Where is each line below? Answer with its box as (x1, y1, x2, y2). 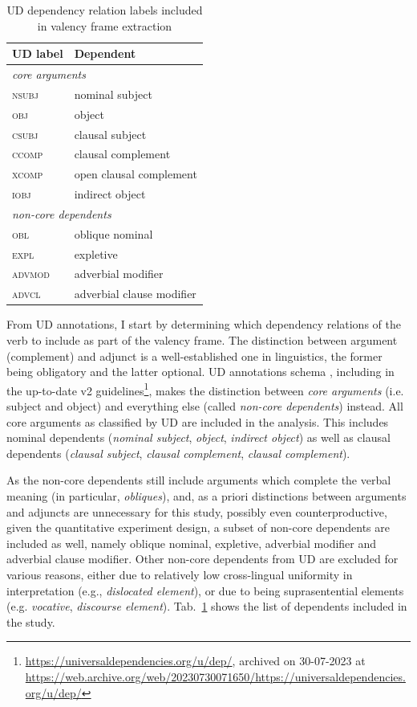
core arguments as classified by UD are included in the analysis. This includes (6, 413, 389, 430)
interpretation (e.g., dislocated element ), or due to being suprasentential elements (6, 582, 404, 599)
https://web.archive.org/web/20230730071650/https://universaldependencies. (25, 668, 406, 685)
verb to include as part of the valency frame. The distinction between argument (6, 332, 398, 348)
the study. (6, 613, 55, 630)
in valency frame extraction (37, 17, 172, 34)
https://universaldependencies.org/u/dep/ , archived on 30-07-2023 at (25, 652, 366, 669)
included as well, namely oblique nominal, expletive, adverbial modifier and (6, 534, 377, 551)
